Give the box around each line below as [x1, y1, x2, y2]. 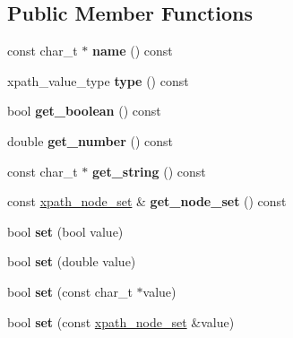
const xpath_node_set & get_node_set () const [7, 192, 287, 211]
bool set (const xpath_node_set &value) [7, 312, 235, 331]
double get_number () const [7, 131, 173, 150]
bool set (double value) [7, 252, 136, 271]
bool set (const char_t [7, 282, 133, 300]
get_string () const [92, 161, 206, 180]
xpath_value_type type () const [7, 71, 189, 90]
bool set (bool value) [7, 221, 124, 240]
